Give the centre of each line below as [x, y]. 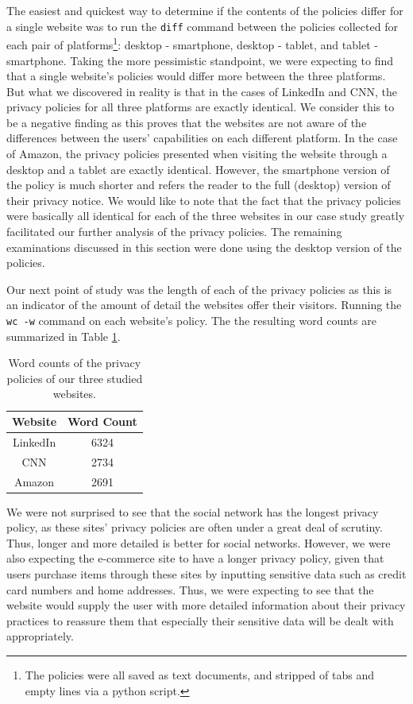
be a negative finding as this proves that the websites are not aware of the [187, 122]
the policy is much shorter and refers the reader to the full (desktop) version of [199, 185]
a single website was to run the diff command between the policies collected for [202, 26]
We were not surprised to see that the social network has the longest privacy [193, 511]
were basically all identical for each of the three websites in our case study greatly [206, 216]
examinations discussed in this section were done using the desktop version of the [204, 247]
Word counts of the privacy [75, 363]
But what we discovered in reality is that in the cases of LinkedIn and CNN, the [202, 91]
